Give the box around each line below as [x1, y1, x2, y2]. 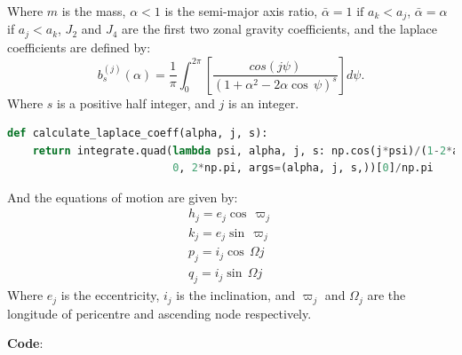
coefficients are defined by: [7, 37, 151, 56]
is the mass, [61, 2, 126, 20]
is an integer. [228, 93, 299, 112]
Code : [7, 334, 44, 352]
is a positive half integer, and [57, 93, 215, 112]
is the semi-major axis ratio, [164, 2, 318, 20]
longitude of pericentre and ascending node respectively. [7, 304, 312, 322]
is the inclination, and [176, 286, 296, 304]
